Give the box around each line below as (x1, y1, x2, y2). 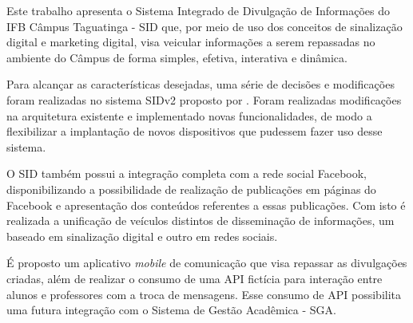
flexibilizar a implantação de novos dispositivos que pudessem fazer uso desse (6, 123, 383, 140)
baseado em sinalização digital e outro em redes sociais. (6, 227, 278, 244)
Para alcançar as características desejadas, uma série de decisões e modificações (6, 76, 395, 93)
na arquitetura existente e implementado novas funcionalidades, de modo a (6, 107, 372, 124)
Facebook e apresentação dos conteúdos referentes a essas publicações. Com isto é (6, 196, 406, 213)
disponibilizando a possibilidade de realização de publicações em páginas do (6, 180, 376, 197)
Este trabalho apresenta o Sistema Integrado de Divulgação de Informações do (6, 2, 390, 18)
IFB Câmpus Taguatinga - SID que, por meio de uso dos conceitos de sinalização (6, 18, 403, 34)
